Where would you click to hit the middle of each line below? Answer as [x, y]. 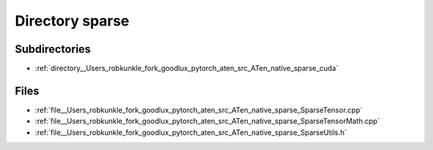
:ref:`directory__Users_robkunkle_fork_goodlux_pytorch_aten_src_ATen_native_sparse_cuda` [186, 69]
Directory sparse [72, 21]
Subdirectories [53, 49]
